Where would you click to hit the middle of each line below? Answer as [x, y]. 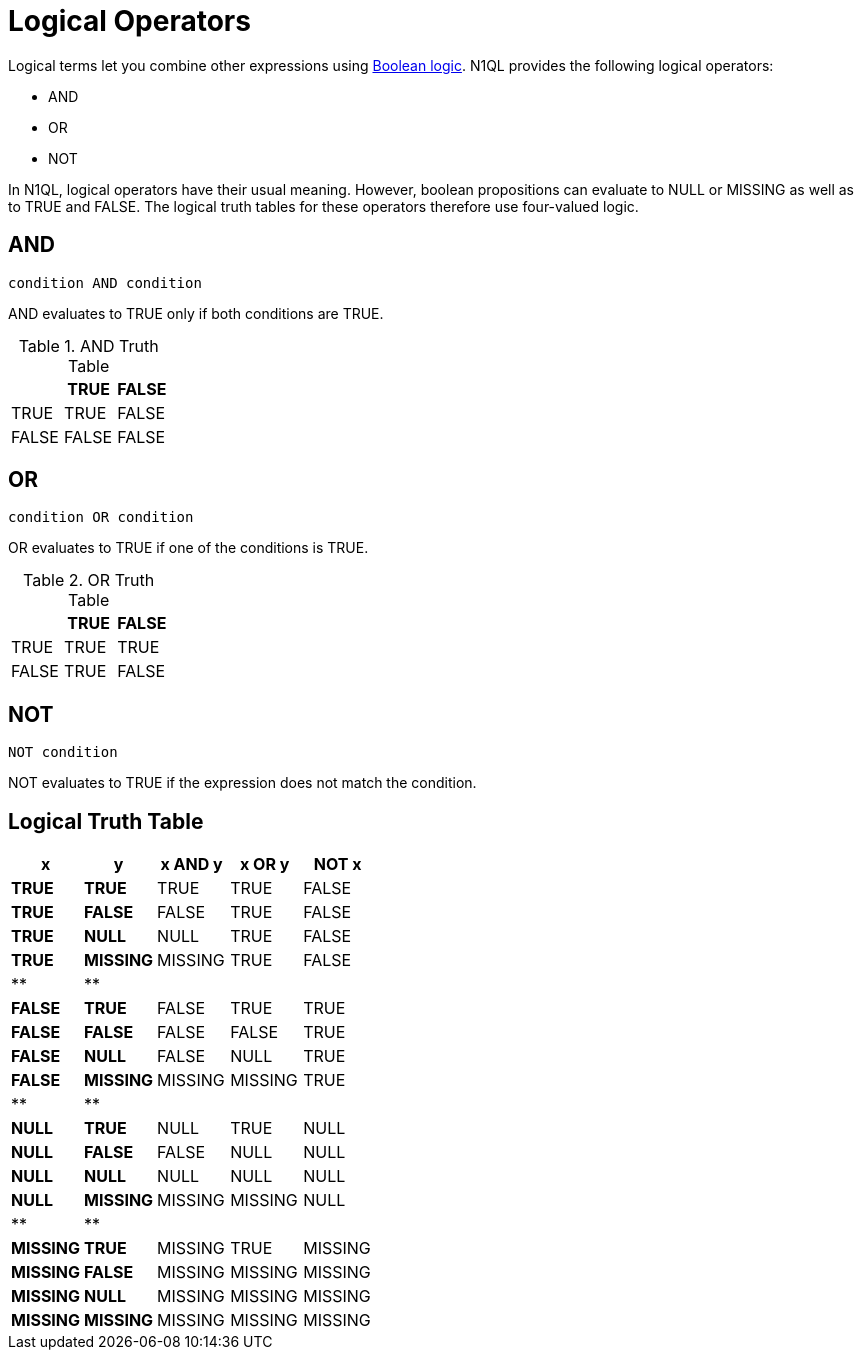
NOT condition [63, 752]
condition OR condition [101, 517]
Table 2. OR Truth [89, 580]
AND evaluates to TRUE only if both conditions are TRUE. [196, 313]
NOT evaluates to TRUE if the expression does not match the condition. [242, 783]
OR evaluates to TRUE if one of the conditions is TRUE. [188, 548]
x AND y [191, 864]
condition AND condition [105, 282]
